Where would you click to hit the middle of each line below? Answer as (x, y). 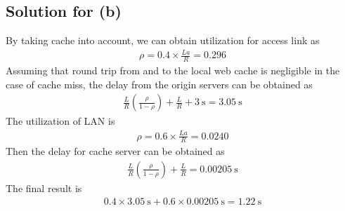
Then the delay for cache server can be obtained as (115, 151)
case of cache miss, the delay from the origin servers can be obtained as (159, 84)
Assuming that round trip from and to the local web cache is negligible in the (173, 70)
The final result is (44, 188)
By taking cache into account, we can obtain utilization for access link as (163, 40)
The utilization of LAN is (60, 121)
